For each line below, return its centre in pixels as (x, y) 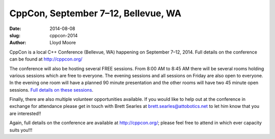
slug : (15, 35)
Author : (18, 43)
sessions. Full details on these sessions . (51, 90)
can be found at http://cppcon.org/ (46, 59)
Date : (15, 29)
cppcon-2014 (64, 35)
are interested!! (25, 113)
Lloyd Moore (63, 43)
